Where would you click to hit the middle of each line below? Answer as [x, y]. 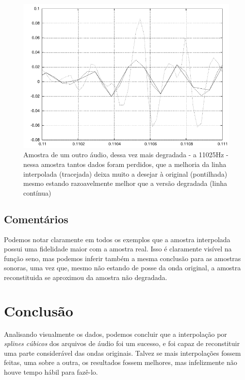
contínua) [37, 192]
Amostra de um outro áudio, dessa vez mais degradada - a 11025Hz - [126, 155]
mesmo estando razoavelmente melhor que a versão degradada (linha [125, 183]
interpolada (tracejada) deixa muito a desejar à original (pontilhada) [125, 173]
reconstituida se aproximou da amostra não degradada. [86, 277]
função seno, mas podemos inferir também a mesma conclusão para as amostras [122, 258]
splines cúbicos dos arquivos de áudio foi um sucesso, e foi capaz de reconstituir [122, 343]
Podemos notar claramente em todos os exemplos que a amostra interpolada [117, 239]
